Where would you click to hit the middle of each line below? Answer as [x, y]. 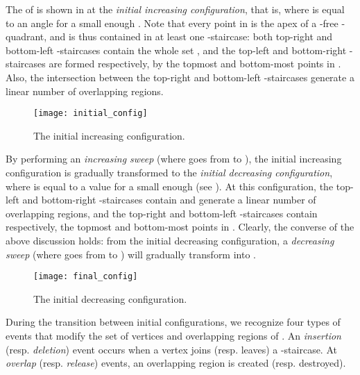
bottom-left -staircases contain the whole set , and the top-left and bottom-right [176, 50]
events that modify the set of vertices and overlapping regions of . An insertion [173, 335]
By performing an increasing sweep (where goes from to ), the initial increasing [174, 159]
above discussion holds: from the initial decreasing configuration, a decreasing [170, 240]
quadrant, [26, 36]
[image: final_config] [86, 277]
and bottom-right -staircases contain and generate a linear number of [169, 200]
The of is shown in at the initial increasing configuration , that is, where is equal [175, 9]
